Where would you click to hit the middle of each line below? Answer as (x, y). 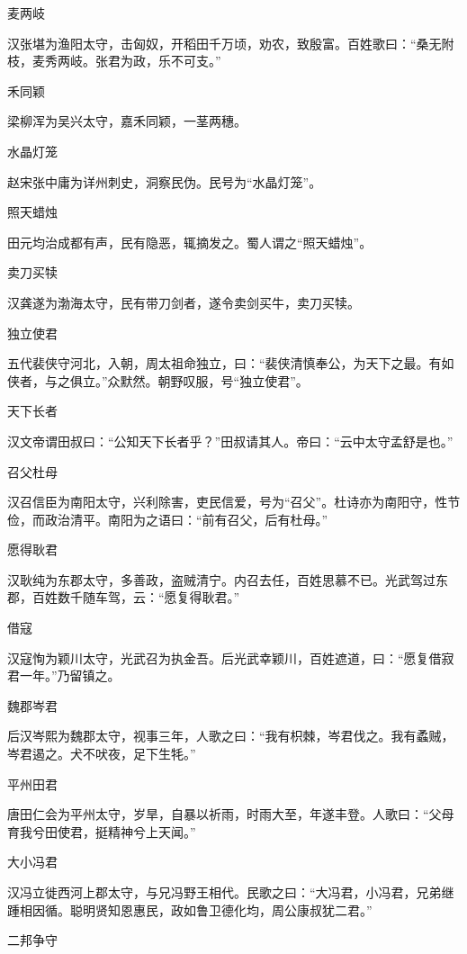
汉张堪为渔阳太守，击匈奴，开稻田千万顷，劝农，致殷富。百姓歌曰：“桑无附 (231, 43)
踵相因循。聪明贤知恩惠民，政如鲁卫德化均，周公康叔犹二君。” (190, 909)
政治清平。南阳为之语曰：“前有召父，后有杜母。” (186, 519)
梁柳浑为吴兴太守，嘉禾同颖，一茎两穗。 (127, 121)
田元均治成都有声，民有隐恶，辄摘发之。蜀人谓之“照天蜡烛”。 (190, 242)
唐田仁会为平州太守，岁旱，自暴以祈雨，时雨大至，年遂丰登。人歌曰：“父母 (231, 814)
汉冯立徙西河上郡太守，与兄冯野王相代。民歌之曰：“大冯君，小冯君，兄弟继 (231, 892)
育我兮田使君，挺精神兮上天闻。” (102, 831)
